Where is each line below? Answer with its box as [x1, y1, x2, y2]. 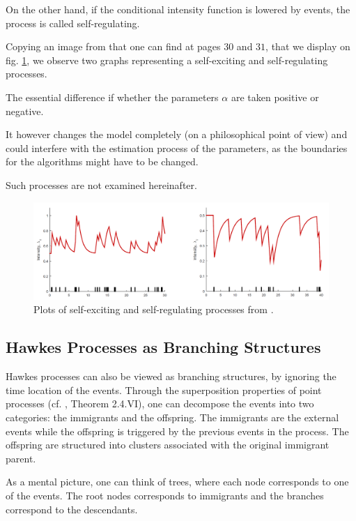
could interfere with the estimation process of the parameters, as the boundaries [6, 140, 348, 155]
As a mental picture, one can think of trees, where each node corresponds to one [6, 474, 349, 489]
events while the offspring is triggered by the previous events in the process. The [6, 423, 349, 438]
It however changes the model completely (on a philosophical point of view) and [6, 127, 348, 142]
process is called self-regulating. [6, 15, 140, 30]
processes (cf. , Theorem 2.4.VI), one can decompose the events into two [6, 396, 314, 411]
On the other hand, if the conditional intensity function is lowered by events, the [6, 2, 350, 16]
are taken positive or [231, 89, 319, 104]
